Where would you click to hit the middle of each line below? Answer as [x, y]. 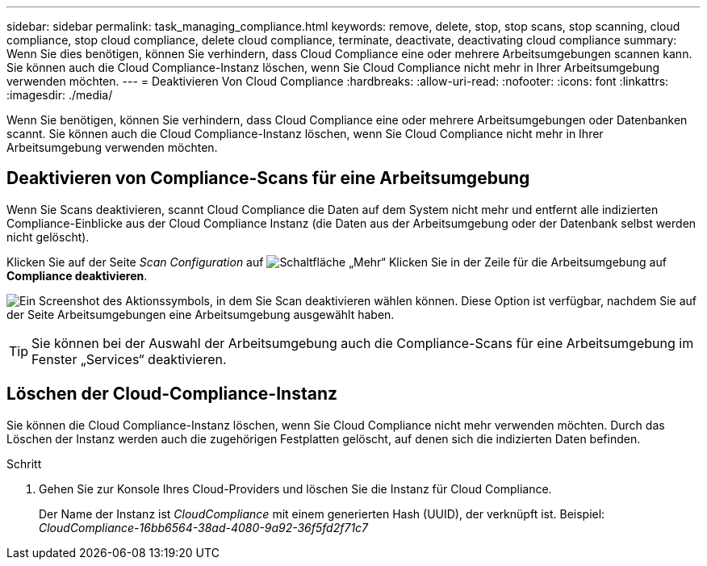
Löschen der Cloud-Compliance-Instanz [172, 394]
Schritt [24, 463]
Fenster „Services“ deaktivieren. [129, 359]
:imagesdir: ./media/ [60, 95]
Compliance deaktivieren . [77, 275]
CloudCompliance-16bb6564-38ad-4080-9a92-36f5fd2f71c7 [204, 527]
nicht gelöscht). [48, 237]
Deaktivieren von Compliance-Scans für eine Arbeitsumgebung [268, 178]
